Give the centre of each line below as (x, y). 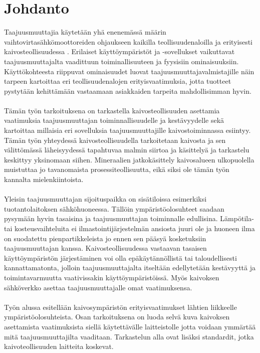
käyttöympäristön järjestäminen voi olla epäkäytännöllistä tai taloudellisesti (120, 257)
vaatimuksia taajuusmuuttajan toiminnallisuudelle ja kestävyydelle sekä (114, 120)
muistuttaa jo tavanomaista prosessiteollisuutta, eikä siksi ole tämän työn (117, 169)
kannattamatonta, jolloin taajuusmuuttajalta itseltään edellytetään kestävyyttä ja (130, 268)
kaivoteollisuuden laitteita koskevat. (59, 346)
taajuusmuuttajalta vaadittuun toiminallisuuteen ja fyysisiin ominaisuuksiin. (121, 61)
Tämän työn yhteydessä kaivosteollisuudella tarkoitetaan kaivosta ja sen (115, 140)
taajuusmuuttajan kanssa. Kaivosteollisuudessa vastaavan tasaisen (105, 248)
